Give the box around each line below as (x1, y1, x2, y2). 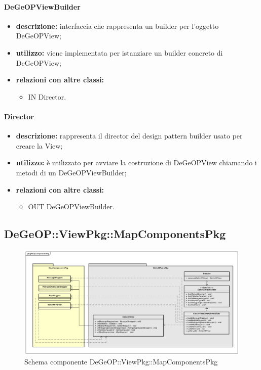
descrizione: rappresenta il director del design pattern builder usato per (16, 130, 243, 141)
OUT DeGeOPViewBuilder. (28, 201, 115, 212)
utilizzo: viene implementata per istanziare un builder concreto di (16, 47, 223, 58)
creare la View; (16, 140, 63, 151)
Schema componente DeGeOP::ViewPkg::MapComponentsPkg (24, 356, 218, 367)
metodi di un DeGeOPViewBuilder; (16, 167, 127, 177)
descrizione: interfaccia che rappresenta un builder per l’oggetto (16, 20, 219, 31)
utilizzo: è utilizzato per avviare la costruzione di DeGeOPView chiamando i (16, 157, 257, 168)
